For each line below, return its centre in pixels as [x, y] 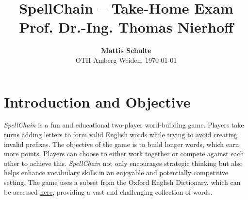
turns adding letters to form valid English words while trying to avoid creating [121, 135]
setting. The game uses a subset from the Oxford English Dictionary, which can [122, 182]
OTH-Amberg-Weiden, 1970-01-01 [126, 60]
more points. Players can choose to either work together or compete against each [124, 154]
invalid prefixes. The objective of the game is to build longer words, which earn [122, 144]
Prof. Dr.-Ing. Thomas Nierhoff [126, 27]
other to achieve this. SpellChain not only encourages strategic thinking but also [123, 163]
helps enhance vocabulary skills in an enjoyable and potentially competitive [116, 173]
